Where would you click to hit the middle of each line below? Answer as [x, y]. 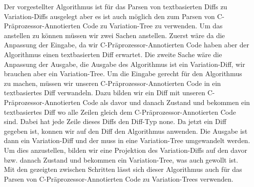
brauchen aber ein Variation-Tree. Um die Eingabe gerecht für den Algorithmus [123, 73]
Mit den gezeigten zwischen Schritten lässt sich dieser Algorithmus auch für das [123, 169]
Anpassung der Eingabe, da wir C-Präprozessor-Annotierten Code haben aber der [127, 45]
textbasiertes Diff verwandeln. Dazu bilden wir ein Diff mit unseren [105, 93]
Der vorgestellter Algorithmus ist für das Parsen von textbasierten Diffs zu [116, 6]
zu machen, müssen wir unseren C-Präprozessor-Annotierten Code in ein [113, 83]
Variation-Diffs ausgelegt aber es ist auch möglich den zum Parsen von [109, 16]
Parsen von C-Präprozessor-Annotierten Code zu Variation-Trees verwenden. [119, 178]
